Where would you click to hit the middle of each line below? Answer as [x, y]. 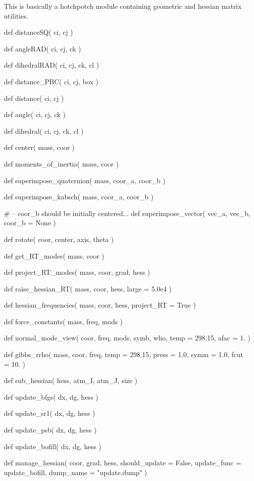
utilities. [16, 15]
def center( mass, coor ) [39, 147]
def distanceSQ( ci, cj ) [38, 32]
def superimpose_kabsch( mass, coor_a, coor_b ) [79, 197]
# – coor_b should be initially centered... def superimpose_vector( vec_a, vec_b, [127, 213]
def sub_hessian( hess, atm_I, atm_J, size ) [71, 380]
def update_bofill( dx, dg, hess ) [53, 446]
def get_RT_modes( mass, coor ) [54, 255]
